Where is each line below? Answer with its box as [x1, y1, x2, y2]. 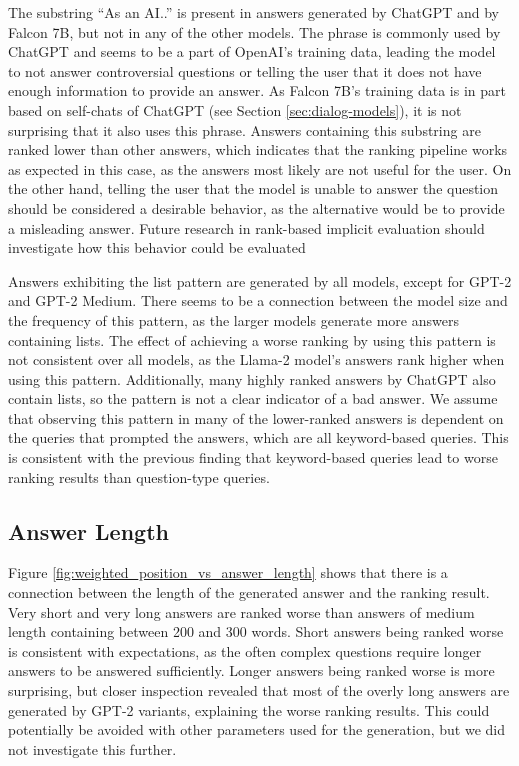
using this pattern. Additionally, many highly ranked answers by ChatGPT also [8, 368, 496, 389]
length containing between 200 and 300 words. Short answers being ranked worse [8, 621, 504, 642]
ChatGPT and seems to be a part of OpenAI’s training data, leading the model [8, 41, 496, 62]
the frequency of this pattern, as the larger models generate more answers [8, 309, 459, 330]
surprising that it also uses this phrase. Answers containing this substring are [8, 119, 481, 140]
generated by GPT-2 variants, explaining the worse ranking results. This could [8, 699, 490, 720]
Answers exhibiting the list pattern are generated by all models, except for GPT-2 [8, 270, 512, 291]
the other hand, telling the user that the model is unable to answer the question [8, 178, 499, 199]
